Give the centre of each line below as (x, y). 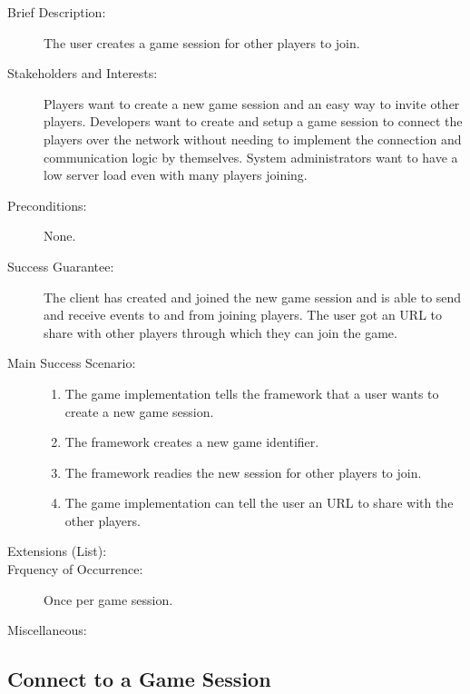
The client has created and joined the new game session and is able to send (253, 297)
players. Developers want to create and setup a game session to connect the (253, 121)
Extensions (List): (57, 551)
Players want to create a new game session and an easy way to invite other (252, 103)
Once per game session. (108, 599)
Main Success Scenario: (72, 363)
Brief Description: (57, 12)
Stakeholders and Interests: (83, 73)
